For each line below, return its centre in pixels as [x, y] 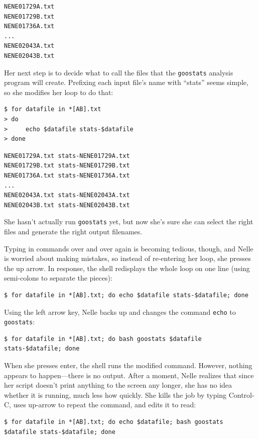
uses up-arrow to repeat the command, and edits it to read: [105, 405]
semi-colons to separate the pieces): [58, 278]
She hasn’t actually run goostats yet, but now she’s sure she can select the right [129, 222]
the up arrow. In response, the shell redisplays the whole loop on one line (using [127, 268]
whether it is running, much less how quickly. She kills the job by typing [115, 394]
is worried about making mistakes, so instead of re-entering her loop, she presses [127, 258]
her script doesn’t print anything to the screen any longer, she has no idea [118, 385]
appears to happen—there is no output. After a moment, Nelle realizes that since [129, 375]
